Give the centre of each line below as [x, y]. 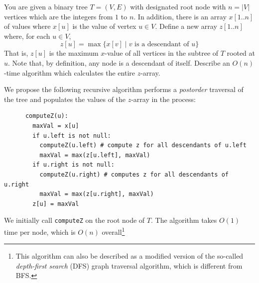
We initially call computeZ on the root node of [74, 220]
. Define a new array [186, 26]
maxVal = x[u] [56, 126]
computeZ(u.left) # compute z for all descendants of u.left [143, 145]
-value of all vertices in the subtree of [162, 53]
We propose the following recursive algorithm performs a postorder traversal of [124, 89]
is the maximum [74, 53]
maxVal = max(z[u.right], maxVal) [97, 194]
